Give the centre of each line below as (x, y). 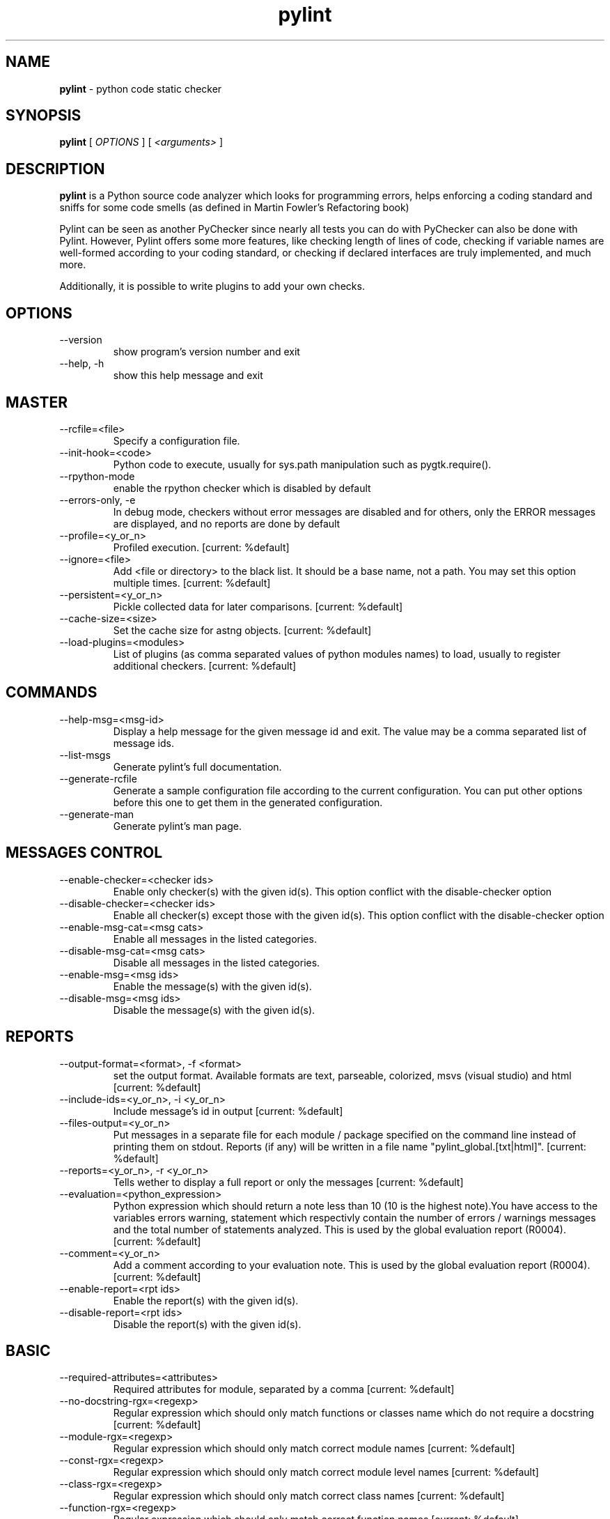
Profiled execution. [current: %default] (201, 547)
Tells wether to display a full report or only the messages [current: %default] (288, 1182)
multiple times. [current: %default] (192, 583)
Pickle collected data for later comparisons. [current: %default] (258, 606)
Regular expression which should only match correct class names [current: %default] (309, 1496)
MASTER (37, 402)
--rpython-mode (97, 476)
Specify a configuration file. (177, 440)
